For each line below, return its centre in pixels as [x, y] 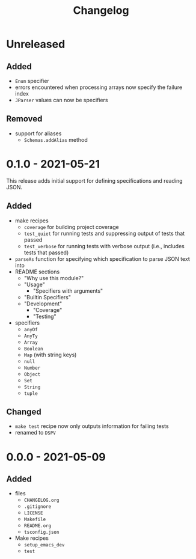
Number [32, 368]
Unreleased [36, 44]
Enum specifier [32, 81]
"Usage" [34, 284]
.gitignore [38, 507]
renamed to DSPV [35, 433]
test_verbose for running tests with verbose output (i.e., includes [104, 246]
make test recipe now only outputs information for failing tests [92, 426]
